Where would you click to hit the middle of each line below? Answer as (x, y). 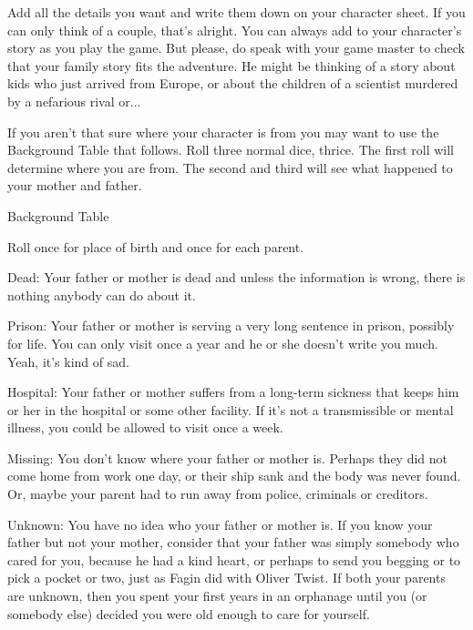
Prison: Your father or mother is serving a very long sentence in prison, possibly (231, 325)
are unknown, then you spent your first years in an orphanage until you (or (217, 596)
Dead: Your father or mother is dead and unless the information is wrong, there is (236, 277)
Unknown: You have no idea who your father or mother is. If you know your (220, 524)
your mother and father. (75, 185)
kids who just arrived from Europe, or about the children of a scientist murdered (233, 83)
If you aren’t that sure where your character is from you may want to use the (223, 132)
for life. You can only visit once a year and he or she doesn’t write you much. (223, 343)
